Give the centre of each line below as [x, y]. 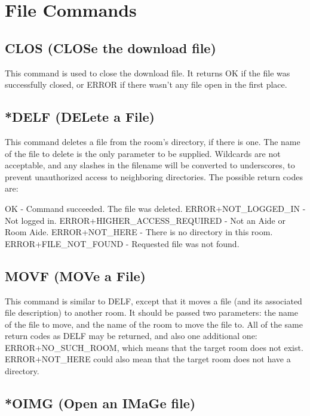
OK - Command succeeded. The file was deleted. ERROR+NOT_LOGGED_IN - [155, 208]
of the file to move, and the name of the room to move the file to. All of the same [154, 324]
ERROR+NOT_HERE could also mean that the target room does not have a [148, 359]
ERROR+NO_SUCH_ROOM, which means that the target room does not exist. [154, 347]
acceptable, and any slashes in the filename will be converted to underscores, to [150, 165]
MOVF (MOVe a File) [75, 275]
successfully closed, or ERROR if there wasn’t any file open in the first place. [146, 84]
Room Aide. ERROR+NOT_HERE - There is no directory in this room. [139, 232]
